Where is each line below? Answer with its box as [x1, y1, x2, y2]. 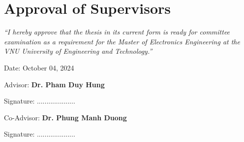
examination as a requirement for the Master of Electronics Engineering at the [4, 36, 240, 46]
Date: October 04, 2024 [4, 62, 74, 72]
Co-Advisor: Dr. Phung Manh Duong [4, 112, 127, 122]
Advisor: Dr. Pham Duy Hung [4, 79, 105, 89]
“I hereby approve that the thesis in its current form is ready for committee [4, 27, 230, 37]
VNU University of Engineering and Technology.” [4, 46, 152, 56]
